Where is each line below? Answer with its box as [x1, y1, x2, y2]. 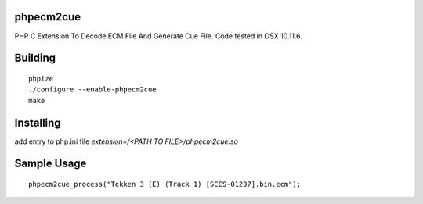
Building [14, 52, 56, 65]
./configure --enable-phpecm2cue [28, 85, 157, 94]
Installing [14, 116, 62, 129]
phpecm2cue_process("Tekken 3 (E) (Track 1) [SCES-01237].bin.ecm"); [28, 180, 302, 189]
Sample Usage [14, 157, 87, 170]
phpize [28, 74, 54, 83]
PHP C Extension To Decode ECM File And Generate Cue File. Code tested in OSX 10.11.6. [14, 31, 303, 41]
